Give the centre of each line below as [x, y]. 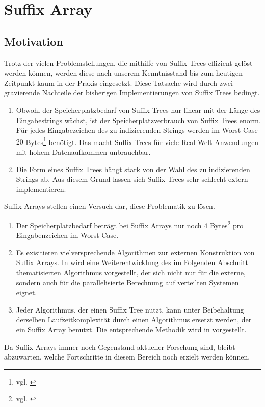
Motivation [34, 41]
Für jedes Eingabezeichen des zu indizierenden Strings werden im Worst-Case [137, 130]
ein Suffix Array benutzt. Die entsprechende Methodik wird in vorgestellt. [131, 329]
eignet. [26, 292]
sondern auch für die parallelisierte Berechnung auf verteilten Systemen [127, 282]
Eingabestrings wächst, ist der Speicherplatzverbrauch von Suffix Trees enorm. [138, 120]
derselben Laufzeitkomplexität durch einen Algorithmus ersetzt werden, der [134, 319]
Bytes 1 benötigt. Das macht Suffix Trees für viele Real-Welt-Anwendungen [142, 141]
